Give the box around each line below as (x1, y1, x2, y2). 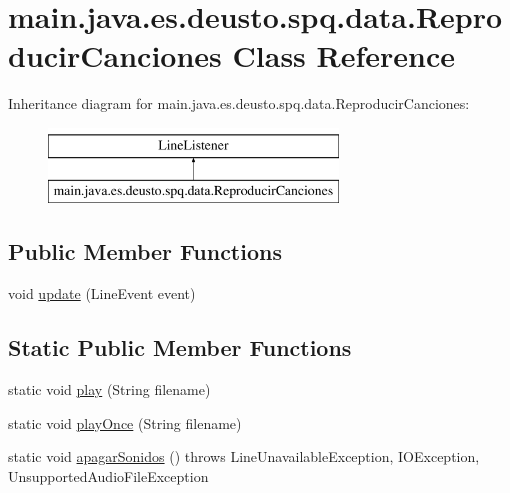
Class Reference (232, 35, 456, 76)
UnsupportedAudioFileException (8, 465, 209, 486)
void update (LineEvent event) (8, 283, 196, 304)
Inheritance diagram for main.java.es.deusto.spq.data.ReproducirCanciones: (8, 93, 470, 114)
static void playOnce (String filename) (8, 412, 242, 433)
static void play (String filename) (8, 379, 211, 400)
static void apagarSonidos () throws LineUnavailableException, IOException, (8, 446, 480, 467)
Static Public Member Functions (8, 332, 352, 363)
